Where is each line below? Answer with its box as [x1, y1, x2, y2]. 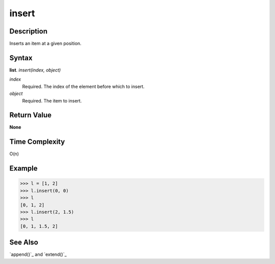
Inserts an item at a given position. [9, 41, 81, 47]
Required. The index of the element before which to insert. [22, 83, 145, 89]
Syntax [9, 53, 33, 62]
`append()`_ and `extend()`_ [9, 251, 67, 257]
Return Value [9, 111, 52, 119]
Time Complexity [9, 138, 65, 146]
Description [9, 27, 48, 36]
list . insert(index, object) [9, 67, 61, 73]
